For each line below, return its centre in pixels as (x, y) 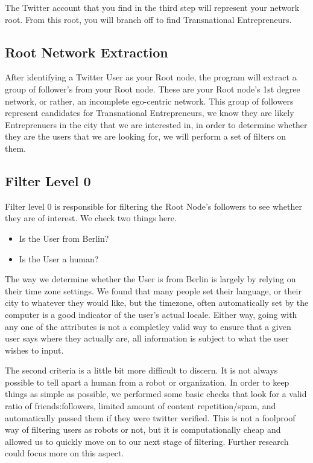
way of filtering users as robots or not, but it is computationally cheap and (143, 429)
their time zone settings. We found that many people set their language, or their (153, 290)
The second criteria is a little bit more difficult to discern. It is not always (141, 370)
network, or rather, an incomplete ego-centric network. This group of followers (149, 101)
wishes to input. (34, 350)
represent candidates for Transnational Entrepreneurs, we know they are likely (150, 113)
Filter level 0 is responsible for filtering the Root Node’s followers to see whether (153, 206)
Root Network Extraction (87, 52)
